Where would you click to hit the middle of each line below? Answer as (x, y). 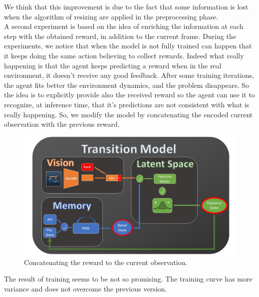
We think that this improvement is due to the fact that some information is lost (126, 6)
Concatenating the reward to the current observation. (106, 262)
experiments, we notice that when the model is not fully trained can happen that (128, 46)
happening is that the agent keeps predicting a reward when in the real (113, 65)
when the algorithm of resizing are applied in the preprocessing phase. (111, 16)
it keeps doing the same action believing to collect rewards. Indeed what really (124, 55)
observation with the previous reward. (62, 124)
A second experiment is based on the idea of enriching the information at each (124, 26)
